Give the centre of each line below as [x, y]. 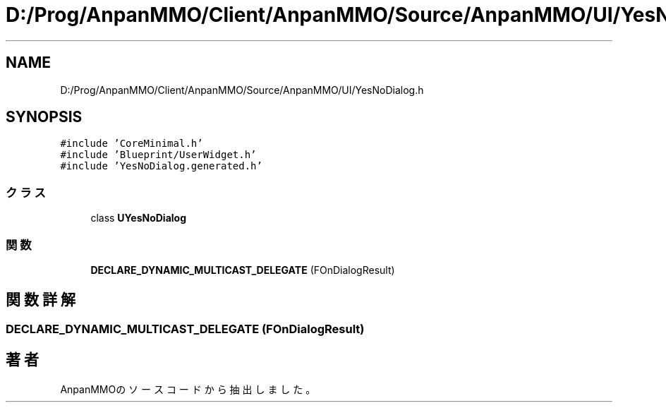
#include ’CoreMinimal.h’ [132, 144]
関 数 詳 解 [41, 300]
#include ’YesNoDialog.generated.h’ [161, 166]
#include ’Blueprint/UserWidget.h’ [158, 155]
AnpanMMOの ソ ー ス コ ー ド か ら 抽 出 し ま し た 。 [188, 389]
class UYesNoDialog [139, 218]
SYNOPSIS [44, 117]
